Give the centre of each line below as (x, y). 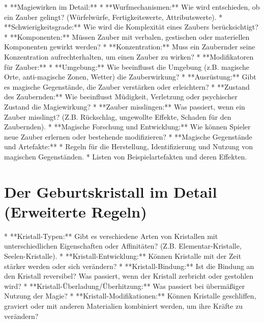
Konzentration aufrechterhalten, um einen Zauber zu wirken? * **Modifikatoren (129, 56)
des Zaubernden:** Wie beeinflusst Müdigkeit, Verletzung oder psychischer (121, 97)
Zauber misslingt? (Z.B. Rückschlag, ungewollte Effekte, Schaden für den (118, 116)
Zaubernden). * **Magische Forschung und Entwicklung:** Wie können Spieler (127, 127)
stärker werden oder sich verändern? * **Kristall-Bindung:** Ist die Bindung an (129, 266)
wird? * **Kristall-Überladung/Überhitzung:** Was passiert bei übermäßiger (125, 286)
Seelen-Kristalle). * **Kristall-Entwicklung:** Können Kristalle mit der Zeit (123, 256)
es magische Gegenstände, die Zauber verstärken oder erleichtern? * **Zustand (127, 86)
